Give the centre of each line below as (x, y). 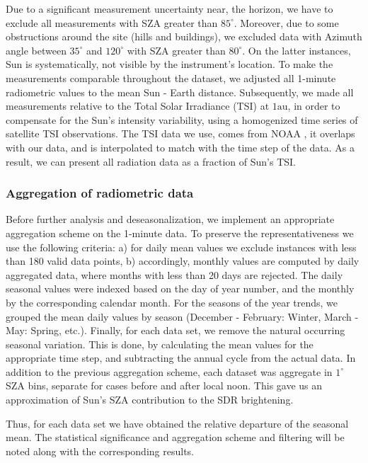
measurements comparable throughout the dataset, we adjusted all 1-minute (171, 78)
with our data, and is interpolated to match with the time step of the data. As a (180, 147)
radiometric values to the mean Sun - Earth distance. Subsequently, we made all (180, 92)
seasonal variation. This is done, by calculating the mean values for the (160, 344)
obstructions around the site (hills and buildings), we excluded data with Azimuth (184, 36)
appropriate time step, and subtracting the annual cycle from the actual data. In (181, 358)
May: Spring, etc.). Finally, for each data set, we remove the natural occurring (176, 330)
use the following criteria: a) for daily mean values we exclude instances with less (181, 247)
